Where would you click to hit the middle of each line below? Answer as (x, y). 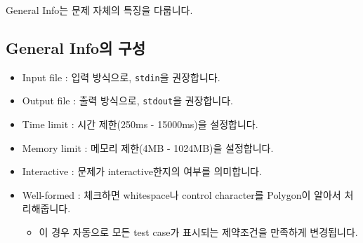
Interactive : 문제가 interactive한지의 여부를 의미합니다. (142, 171)
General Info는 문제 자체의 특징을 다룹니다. (99, 10)
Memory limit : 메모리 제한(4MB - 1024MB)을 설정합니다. (148, 147)
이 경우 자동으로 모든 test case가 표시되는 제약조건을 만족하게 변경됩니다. (198, 232)
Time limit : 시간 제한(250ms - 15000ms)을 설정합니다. (140, 124)
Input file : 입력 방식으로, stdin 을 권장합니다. (121, 77)
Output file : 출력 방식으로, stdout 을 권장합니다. (127, 100)
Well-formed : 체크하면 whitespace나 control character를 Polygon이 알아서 (181, 194)
